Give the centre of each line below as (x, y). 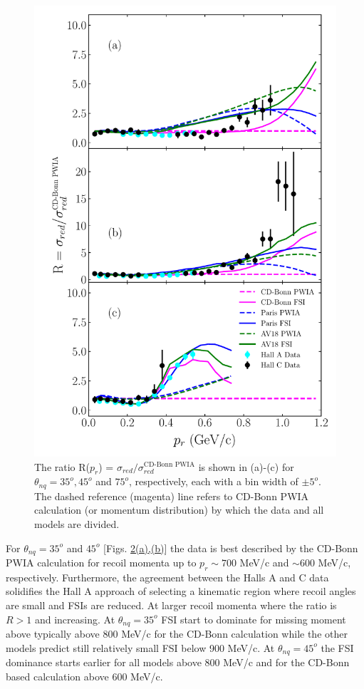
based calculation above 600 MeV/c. (84, 676)
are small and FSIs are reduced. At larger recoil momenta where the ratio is (171, 605)
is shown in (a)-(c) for (246, 466)
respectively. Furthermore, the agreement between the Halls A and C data (167, 577)
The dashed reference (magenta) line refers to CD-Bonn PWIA (172, 496)
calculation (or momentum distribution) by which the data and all (179, 510)
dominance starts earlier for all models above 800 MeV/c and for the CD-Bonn (178, 662)
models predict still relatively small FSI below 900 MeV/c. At (140, 647)
